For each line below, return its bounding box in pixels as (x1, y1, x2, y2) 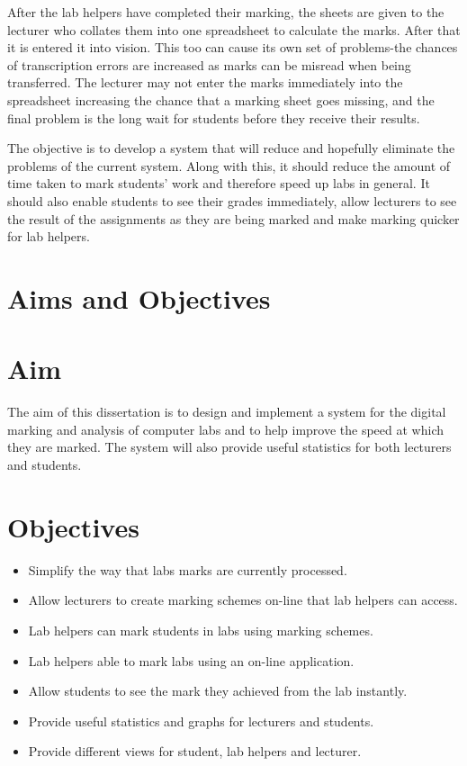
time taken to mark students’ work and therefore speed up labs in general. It (7, 174, 430, 193)
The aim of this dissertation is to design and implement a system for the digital (7, 402, 446, 421)
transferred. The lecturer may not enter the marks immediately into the (7, 73, 403, 92)
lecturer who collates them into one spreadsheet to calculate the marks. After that (7, 20, 461, 39)
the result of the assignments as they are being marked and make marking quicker (7, 209, 460, 228)
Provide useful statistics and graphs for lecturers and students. (28, 711, 374, 730)
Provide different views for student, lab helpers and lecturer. (28, 742, 362, 761)
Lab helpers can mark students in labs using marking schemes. (28, 620, 373, 639)
